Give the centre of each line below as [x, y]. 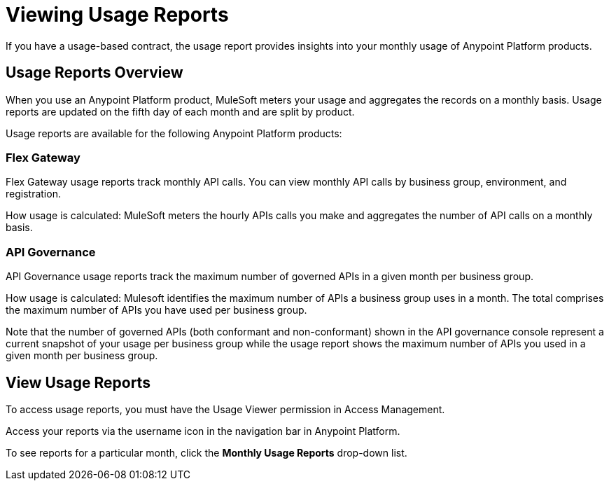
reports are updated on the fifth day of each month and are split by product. [180, 111]
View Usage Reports [78, 382]
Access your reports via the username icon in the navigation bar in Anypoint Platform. [203, 431]
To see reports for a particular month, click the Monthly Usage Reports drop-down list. [206, 452]
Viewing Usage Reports [117, 15]
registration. [33, 194]
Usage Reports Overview [94, 73]
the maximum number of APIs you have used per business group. [156, 310]
